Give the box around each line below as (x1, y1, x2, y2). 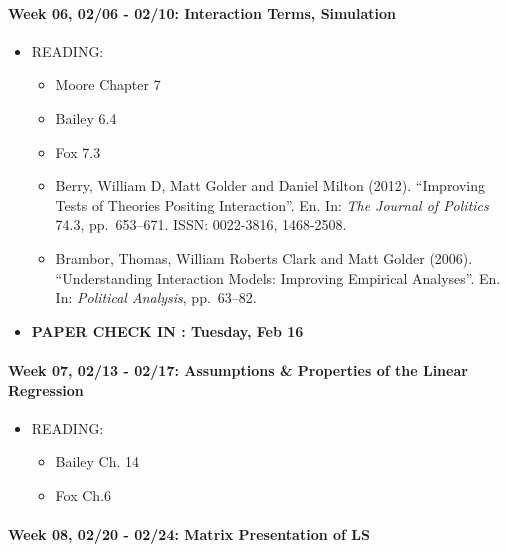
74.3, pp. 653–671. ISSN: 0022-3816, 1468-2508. (55, 214, 347, 235)
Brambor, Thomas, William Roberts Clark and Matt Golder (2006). (55, 247, 473, 268)
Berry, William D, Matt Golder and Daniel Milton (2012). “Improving (55, 175, 486, 196)
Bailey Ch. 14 (55, 451, 140, 472)
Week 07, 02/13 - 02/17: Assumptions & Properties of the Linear (8, 359, 468, 380)
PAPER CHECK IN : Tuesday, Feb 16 (31, 320, 304, 341)
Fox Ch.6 (55, 484, 112, 505)
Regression (8, 379, 84, 400)
